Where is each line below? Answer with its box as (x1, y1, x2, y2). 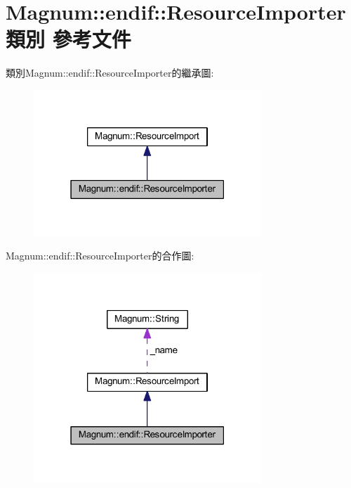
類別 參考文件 (6, 25, 131, 53)
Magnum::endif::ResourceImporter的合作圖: (6, 248, 194, 263)
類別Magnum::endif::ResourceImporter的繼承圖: (6, 65, 214, 80)
